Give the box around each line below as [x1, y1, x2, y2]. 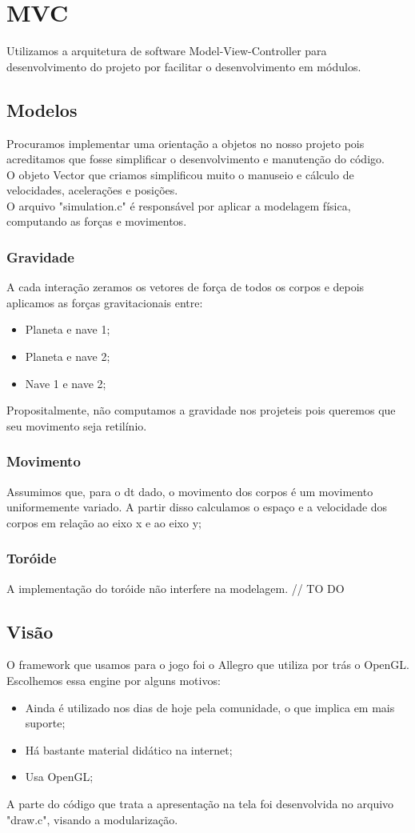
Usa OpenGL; [25, 768, 94, 785]
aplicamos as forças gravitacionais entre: [6, 294, 203, 310]
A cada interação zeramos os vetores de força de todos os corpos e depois [6, 278, 365, 295]
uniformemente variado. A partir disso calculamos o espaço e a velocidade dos [6, 499, 388, 515]
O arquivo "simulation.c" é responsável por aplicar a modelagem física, [6, 197, 351, 214]
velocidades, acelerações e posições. [6, 182, 178, 198]
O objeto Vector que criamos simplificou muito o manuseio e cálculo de [6, 166, 354, 182]
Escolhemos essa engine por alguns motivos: [6, 672, 221, 689]
